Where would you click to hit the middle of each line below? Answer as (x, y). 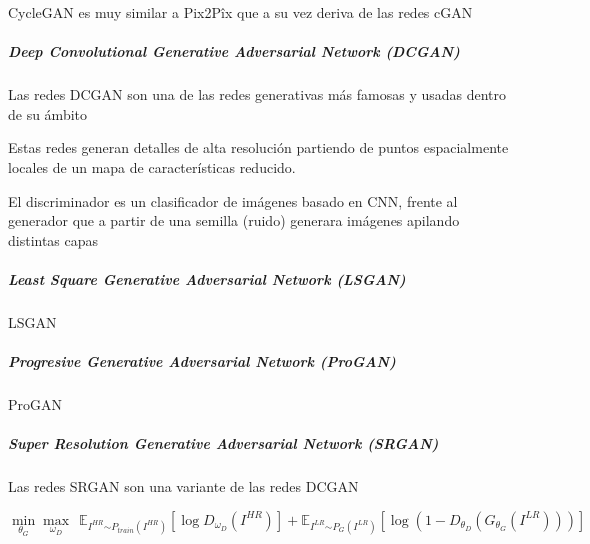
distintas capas (53, 239)
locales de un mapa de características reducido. (152, 166)
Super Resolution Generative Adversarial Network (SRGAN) (223, 443)
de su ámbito (48, 113)
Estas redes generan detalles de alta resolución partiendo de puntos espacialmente (258, 147)
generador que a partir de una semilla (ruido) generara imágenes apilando (234, 220)
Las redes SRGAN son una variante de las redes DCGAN (183, 486)
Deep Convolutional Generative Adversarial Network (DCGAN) (234, 51)
